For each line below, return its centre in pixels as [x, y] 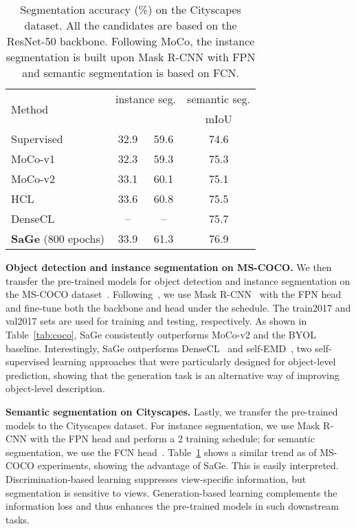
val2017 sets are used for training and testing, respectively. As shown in [156, 321]
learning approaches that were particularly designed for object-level [194, 361]
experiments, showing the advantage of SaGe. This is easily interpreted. [188, 465]
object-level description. [55, 388]
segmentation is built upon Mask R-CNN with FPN [131, 57]
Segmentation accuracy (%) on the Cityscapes [131, 9]
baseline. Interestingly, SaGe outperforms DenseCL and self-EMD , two [159, 348]
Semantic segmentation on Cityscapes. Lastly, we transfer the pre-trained [172, 411]
